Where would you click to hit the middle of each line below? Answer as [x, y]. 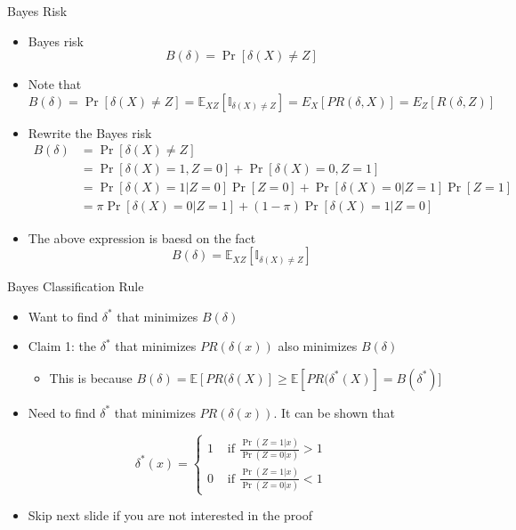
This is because [91, 377]
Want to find [63, 316]
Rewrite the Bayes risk [90, 132]
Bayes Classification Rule [76, 286]
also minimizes [318, 346]
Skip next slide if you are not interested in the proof [170, 515]
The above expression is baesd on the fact [142, 237]
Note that [55, 84]
